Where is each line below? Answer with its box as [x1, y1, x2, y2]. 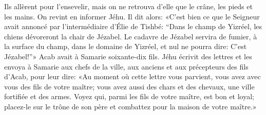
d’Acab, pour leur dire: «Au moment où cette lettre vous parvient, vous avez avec [4, 71, 261, 82]
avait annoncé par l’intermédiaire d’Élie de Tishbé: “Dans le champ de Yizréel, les [4, 21, 262, 32]
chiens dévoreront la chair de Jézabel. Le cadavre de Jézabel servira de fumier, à [4, 31, 257, 41]
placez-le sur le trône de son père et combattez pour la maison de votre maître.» [4, 101, 257, 111]
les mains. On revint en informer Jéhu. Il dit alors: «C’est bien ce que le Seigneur [4, 11, 260, 21]
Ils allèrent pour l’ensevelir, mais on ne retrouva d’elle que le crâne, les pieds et [4, 1, 253, 11]
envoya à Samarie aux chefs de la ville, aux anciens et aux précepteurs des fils [4, 61, 249, 72]
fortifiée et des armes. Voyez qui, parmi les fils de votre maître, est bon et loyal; [4, 91, 255, 102]
